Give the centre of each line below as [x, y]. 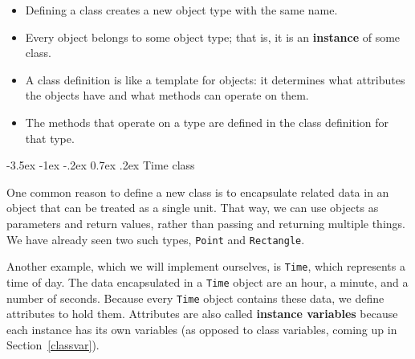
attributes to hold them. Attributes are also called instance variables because [202, 314]
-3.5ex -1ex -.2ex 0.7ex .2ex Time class [101, 165]
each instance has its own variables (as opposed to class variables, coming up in [202, 329]
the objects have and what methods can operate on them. [167, 95]
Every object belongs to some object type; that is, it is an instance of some [213, 37]
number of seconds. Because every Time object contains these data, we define [195, 298]
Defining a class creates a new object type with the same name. [181, 10]
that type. [50, 138]
